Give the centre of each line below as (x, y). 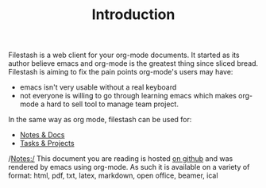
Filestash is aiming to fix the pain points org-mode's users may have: (121, 72)
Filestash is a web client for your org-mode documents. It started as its (124, 55)
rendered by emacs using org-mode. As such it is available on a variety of (129, 167)
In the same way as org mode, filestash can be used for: (100, 120)
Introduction (133, 15)
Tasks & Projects (47, 144)
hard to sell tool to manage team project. (112, 104)
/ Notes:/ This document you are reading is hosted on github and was (121, 159)
